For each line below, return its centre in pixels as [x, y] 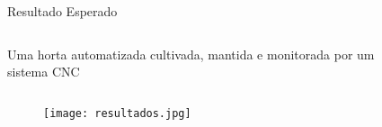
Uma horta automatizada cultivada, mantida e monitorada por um [191, 54]
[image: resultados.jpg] [117, 113]
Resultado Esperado [62, 11]
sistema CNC [44, 72]
